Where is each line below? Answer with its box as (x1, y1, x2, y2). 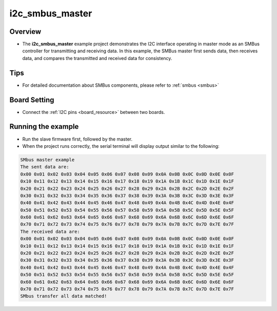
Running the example (9, 122, 79, 131)
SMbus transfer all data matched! (20, 293, 107, 299)
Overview (9, 27, 42, 36)
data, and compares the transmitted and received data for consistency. (22, 55, 172, 61)
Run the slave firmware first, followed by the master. (22, 136, 133, 142)
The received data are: (20, 228, 81, 235)
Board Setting (9, 95, 54, 104)
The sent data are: (20, 164, 69, 170)
